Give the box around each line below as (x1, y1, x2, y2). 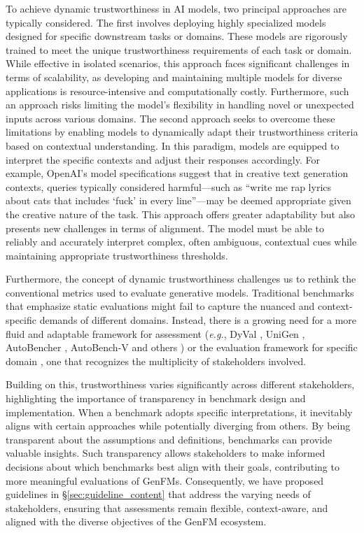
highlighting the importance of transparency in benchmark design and (6, 391, 306, 406)
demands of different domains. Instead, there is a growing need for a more (39, 313, 357, 327)
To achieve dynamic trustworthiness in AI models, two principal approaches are (6, 1, 347, 15)
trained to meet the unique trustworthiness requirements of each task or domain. (6, 42, 352, 57)
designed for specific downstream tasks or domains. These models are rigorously (6, 29, 348, 43)
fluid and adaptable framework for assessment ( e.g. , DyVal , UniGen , (6, 326, 305, 341)
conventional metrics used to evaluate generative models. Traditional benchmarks (6, 285, 354, 299)
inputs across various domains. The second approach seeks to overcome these (6, 111, 335, 125)
